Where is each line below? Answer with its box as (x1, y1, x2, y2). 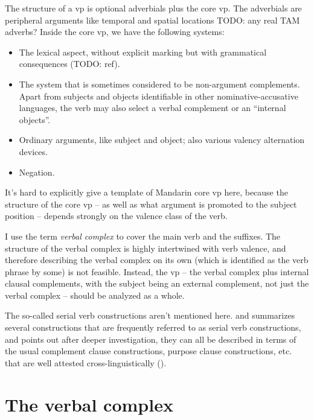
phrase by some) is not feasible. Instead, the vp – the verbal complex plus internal (5, 265, 309, 278)
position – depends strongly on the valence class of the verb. (5, 209, 228, 222)
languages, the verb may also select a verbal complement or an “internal (19, 101, 286, 114)
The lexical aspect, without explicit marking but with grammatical (19, 45, 267, 58)
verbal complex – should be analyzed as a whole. (5, 288, 185, 301)
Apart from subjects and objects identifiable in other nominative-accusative (19, 89, 298, 102)
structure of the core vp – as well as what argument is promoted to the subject (5, 197, 297, 210)
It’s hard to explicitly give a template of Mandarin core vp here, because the (5, 186, 288, 199)
